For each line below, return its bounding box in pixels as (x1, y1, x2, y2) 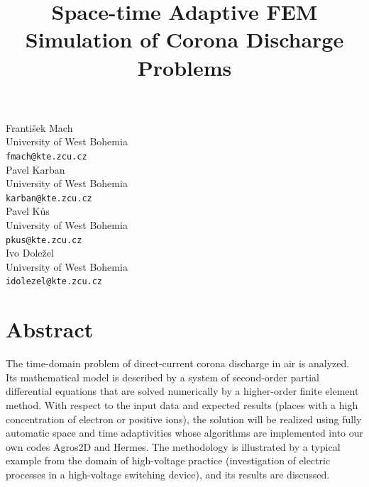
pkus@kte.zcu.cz (6, 235, 82, 245)
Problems (137, 52, 232, 82)
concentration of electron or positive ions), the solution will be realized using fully (6, 411, 362, 426)
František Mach (6, 120, 73, 135)
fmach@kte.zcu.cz (6, 151, 87, 162)
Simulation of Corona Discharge (25, 25, 344, 54)
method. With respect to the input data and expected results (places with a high (6, 398, 358, 413)
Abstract (6, 315, 94, 344)
